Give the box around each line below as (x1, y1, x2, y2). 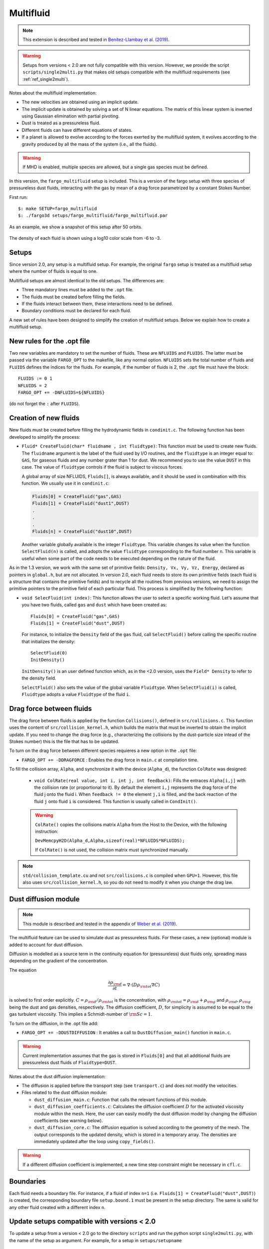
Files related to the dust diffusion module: (21, 1090, 107, 1096)
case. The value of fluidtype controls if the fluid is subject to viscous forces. (21, 464, 183, 470)
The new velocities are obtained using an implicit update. (21, 99, 139, 105)
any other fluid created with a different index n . (9, 1204, 106, 1210)
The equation (9, 967, 37, 973)
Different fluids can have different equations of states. (21, 127, 133, 133)
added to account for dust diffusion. (9, 942, 83, 948)
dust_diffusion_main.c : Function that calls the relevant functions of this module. (34, 1097, 208, 1103)
